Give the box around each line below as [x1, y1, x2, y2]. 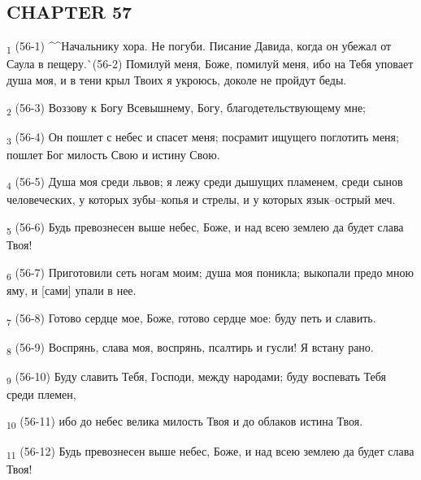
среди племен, [7, 385, 76, 402]
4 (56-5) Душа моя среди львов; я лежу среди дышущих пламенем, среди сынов [7, 173, 403, 192]
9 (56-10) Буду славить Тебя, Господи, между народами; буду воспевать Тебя [7, 367, 386, 387]
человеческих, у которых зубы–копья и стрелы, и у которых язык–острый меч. [7, 191, 396, 208]
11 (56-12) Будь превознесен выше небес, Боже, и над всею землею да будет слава [7, 442, 414, 461]
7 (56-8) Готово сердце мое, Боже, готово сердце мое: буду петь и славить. [7, 309, 376, 328]
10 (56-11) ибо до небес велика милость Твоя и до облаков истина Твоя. [7, 413, 363, 432]
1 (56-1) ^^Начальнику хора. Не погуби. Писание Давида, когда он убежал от [7, 37, 392, 56]
